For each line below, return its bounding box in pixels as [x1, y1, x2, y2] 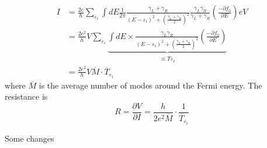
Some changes [5, 132, 54, 145]
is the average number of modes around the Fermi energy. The [39, 79, 262, 91]
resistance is [5, 90, 48, 103]
